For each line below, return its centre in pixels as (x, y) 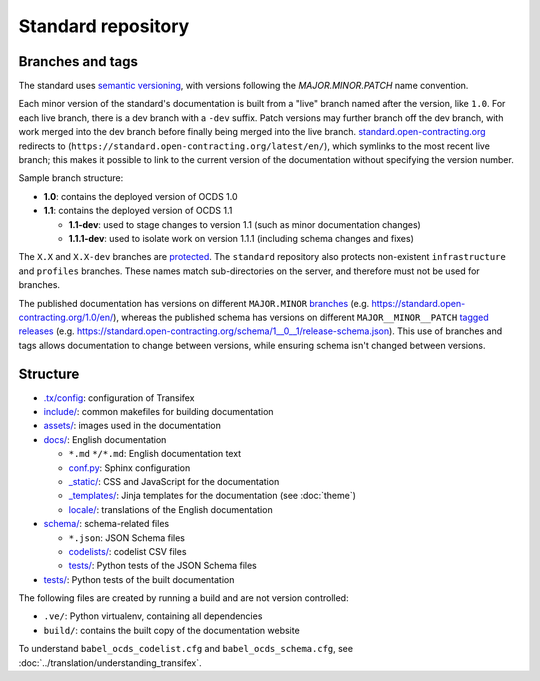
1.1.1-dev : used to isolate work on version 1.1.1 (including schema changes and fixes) (241, 238)
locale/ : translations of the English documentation (171, 509)
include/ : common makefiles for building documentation (158, 411)
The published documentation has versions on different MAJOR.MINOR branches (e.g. (194, 303)
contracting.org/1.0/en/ (66, 317)
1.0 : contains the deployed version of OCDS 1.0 (141, 196)
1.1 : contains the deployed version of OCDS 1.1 (138, 211)
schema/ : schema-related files (106, 524)
